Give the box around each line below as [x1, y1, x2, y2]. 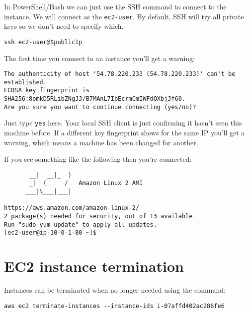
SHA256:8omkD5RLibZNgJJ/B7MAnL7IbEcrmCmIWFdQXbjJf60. [4, 95, 186, 103]
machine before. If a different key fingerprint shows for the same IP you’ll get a [4, 127, 245, 138]
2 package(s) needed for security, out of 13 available [4, 213, 193, 220]
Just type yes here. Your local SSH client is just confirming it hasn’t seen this [4, 118, 242, 128]
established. [4, 78, 47, 86]
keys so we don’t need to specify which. [4, 21, 124, 31]
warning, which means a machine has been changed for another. [4, 137, 198, 147]
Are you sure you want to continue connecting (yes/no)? [4, 103, 196, 111]
